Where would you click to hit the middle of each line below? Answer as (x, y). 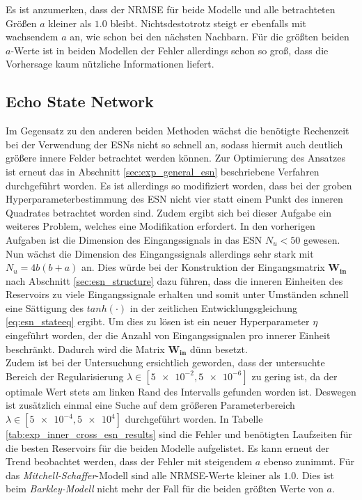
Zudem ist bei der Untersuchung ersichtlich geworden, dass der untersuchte (165, 362)
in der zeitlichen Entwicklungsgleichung (214, 307)
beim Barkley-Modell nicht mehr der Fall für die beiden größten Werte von (165, 489)
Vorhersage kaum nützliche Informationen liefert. (110, 64)
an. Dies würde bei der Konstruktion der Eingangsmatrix (203, 267)
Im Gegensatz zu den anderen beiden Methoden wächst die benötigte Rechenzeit (178, 131)
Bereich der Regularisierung (65, 376)
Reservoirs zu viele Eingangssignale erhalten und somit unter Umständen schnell (177, 294)
